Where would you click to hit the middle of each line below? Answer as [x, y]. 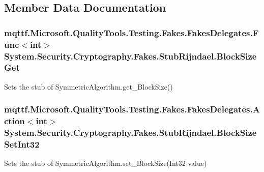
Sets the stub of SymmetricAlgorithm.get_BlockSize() [89, 86]
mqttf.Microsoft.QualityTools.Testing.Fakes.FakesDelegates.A [132, 109]
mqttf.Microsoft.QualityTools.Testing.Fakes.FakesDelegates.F [131, 32]
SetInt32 [22, 144]
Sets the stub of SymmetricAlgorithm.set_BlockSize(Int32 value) [106, 163]
